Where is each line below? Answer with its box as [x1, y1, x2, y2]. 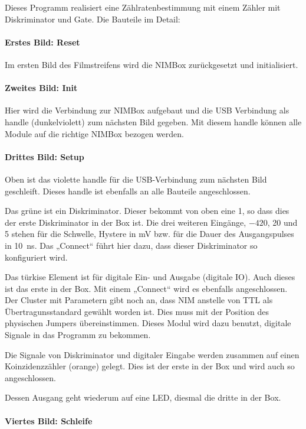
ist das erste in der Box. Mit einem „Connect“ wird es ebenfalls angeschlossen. [5, 282, 288, 294]
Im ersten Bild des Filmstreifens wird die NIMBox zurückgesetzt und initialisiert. [5, 58, 298, 70]
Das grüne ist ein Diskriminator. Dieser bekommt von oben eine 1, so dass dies [5, 204, 289, 217]
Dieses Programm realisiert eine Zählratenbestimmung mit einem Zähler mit [5, 1, 281, 13]
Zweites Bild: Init [5, 82, 78, 94]
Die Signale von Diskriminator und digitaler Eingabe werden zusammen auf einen [5, 348, 300, 360]
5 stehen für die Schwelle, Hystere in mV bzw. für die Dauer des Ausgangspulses [5, 227, 294, 240]
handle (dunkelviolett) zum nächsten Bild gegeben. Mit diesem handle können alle [5, 115, 302, 128]
